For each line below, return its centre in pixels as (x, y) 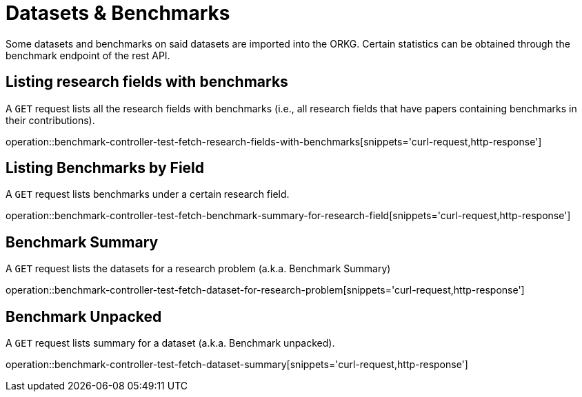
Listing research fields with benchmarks (147, 82)
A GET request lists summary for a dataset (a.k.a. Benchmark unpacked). (170, 343)
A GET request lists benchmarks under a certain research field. (148, 194)
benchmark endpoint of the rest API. (88, 55)
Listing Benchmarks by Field (105, 168)
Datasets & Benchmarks (118, 13)
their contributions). (50, 120)
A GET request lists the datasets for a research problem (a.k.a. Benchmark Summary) (198, 269)
